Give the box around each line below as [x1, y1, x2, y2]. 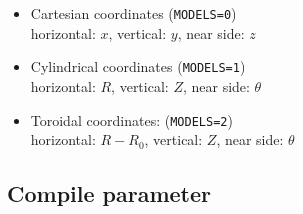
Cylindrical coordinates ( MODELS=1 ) [30, 56, 246, 77]
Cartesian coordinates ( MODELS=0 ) [30, 3, 237, 23]
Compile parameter [7, 178, 212, 209]
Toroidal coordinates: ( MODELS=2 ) [30, 109, 233, 130]
